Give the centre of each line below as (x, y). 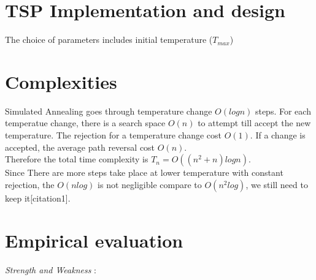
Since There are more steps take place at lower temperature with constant (144, 172)
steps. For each (283, 111)
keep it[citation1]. (38, 198)
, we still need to (277, 184)
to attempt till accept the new (254, 123)
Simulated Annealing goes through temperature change (109, 111)
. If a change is (278, 135)
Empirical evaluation (94, 240)
